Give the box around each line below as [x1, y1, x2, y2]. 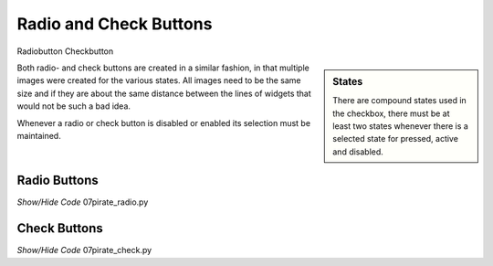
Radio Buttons [16, 173, 100, 188]
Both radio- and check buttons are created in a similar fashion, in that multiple [16, 62, 309, 73]
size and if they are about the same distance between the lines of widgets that [16, 88, 312, 99]
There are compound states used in [332, 95, 467, 106]
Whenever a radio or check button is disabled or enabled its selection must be [16, 117, 310, 128]
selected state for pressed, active [332, 133, 458, 144]
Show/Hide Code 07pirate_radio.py [16, 197, 149, 207]
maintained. [16, 130, 61, 141]
